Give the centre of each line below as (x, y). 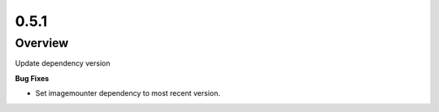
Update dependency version (63, 63)
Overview (42, 43)
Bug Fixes (32, 78)
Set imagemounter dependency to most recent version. (128, 93)
